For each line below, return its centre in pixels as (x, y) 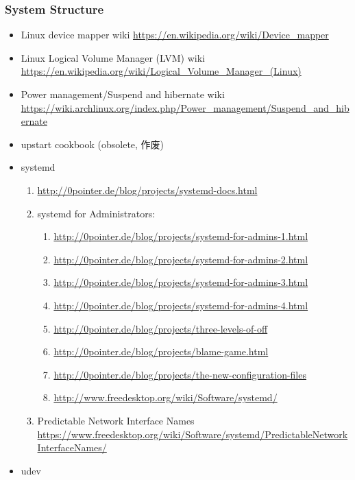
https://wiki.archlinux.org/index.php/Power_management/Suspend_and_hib (185, 107)
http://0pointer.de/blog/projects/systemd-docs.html (147, 190)
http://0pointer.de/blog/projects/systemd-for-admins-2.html (181, 259)
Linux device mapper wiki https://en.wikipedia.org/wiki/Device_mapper (175, 35)
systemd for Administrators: (96, 213)
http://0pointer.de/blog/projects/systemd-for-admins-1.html (181, 236)
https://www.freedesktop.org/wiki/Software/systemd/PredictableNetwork (193, 434)
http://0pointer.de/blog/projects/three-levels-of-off (161, 328)
